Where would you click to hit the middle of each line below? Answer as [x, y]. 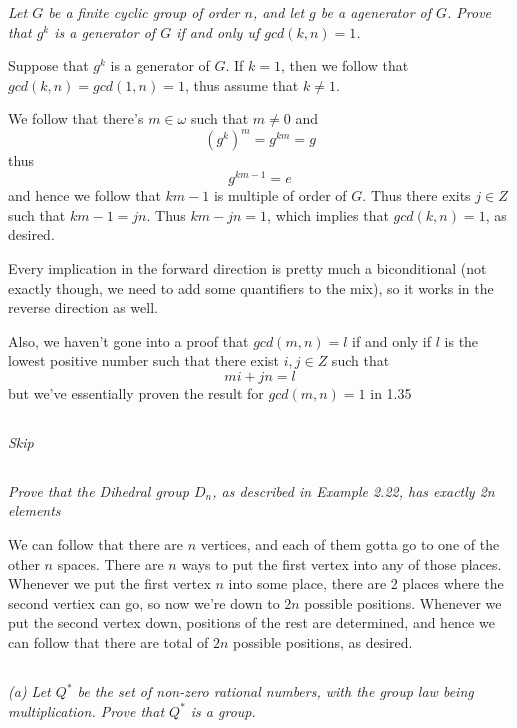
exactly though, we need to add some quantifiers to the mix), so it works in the [251, 287]
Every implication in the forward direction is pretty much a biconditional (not [247, 267]
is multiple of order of [280, 195]
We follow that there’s [76, 118]
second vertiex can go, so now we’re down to [144, 602]
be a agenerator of [376, 12]
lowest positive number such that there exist [144, 360]
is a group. [223, 710]
